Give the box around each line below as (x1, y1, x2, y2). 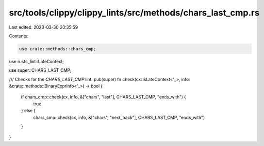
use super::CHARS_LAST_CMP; (9, 67, 72, 73)
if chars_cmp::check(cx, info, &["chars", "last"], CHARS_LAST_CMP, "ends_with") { (21, 94, 186, 100)
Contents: (9, 33, 29, 39)
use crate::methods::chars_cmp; (19, 46, 97, 51)
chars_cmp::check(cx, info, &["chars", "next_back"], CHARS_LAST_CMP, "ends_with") (33, 114, 205, 120)
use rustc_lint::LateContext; (9, 58, 64, 64)
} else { (21, 108, 36, 114)
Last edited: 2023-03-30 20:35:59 (9, 24, 78, 30)
